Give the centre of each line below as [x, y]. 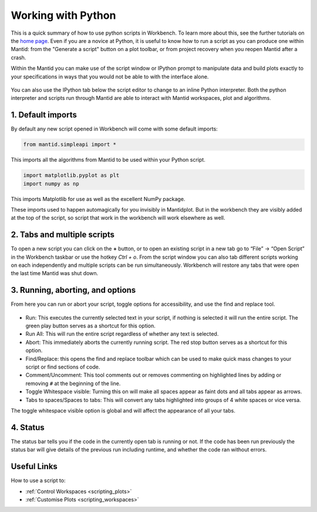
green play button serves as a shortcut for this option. [90, 326]
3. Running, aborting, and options [73, 290]
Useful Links [34, 466]
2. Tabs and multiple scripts [63, 235]
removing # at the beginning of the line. [73, 383]
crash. [18, 57]
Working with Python [63, 15]
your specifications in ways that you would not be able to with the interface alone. [110, 76]
